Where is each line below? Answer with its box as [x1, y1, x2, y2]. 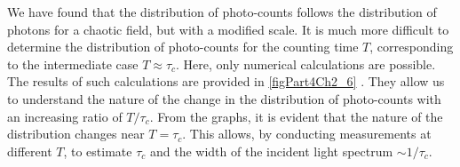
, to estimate [63, 141, 132, 160]
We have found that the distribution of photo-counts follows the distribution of [7, 3, 437, 20]
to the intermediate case [7, 54, 139, 73]
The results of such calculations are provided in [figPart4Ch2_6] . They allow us [7, 72, 445, 91]
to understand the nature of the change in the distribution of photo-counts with [7, 89, 441, 107]
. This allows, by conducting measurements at [182, 124, 432, 143]
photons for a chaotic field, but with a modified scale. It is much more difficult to [7, 20, 449, 38]
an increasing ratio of [7, 107, 123, 125]
